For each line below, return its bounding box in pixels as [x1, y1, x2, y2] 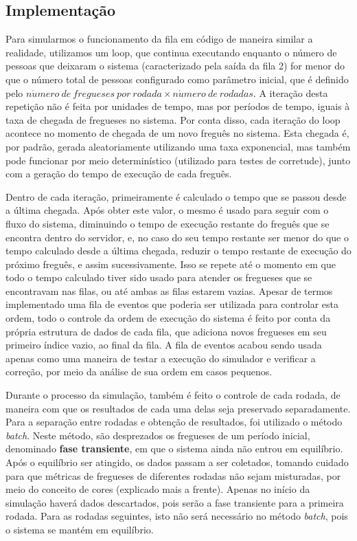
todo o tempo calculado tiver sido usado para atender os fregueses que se [5, 270, 312, 285]
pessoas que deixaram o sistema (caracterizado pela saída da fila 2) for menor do [5, 58, 345, 73]
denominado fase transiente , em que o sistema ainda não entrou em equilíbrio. [5, 441, 343, 456]
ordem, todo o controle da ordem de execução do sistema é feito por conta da [5, 311, 331, 325]
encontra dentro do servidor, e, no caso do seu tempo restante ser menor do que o [5, 230, 349, 244]
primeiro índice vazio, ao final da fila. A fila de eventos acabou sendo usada [5, 338, 322, 352]
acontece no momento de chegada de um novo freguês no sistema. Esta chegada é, [5, 126, 349, 140]
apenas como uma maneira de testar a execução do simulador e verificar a [5, 351, 316, 365]
